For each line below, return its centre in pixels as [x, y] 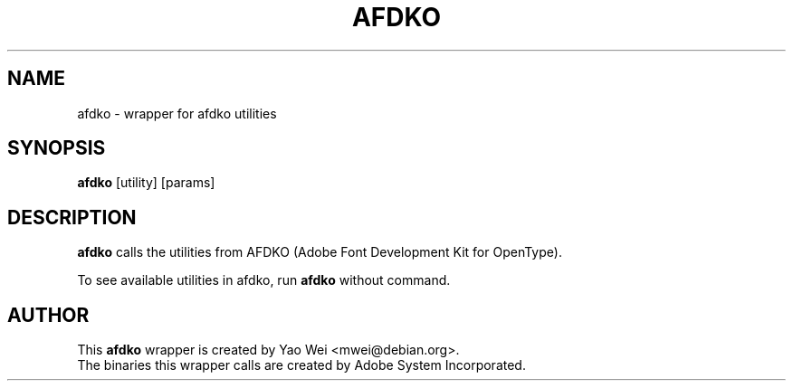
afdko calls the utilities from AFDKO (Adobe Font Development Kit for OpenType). [320, 252]
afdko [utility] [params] [146, 183]
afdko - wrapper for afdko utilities [177, 113]
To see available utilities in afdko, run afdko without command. [264, 280]
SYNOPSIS [57, 148]
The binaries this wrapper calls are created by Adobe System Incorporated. [301, 365]
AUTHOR [48, 315]
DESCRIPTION [72, 217]
